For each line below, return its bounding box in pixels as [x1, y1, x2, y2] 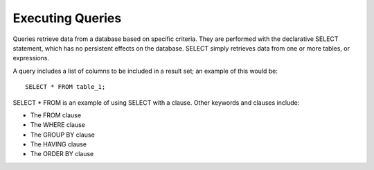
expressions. [12, 54, 50, 62]
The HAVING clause [30, 140, 87, 148]
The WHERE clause [30, 121, 86, 129]
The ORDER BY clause [30, 150, 94, 158]
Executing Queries [12, 10, 122, 26]
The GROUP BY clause [30, 130, 95, 139]
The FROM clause [30, 111, 82, 119]
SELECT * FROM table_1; [25, 83, 106, 91]
